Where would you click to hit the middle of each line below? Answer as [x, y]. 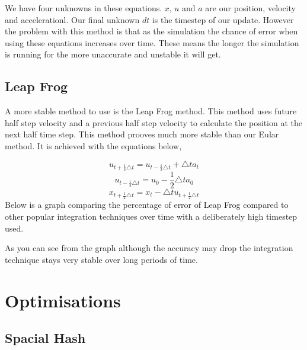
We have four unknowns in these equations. [84, 8]
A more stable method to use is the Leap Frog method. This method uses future [151, 111]
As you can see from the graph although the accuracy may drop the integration [149, 248]
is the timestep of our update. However [223, 19]
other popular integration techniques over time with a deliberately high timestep [151, 216]
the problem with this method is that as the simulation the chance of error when [151, 31]
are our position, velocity [250, 8]
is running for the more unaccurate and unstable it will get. [113, 54]
